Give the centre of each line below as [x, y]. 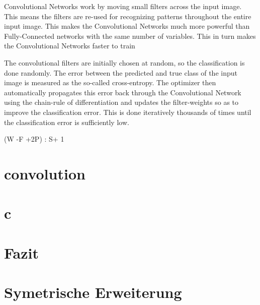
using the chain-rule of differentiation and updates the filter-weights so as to [121, 102]
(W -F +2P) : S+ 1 [34, 139]
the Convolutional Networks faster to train [70, 46]
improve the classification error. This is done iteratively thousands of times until [128, 112]
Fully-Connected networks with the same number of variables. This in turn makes [130, 36]
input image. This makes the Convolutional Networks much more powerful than [127, 26]
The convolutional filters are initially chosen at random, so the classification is [124, 62]
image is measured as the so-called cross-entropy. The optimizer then [110, 82]
